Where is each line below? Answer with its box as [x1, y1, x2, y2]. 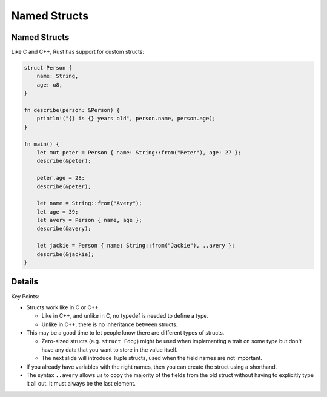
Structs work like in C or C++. [26, 303, 100, 311]
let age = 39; [36, 208, 79, 215]
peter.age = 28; [36, 174, 85, 182]
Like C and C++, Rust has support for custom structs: [11, 48, 145, 56]
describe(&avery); [36, 225, 91, 232]
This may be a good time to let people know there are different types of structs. [26, 329, 225, 336]
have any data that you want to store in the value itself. [41, 346, 178, 353]
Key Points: [11, 292, 39, 300]
